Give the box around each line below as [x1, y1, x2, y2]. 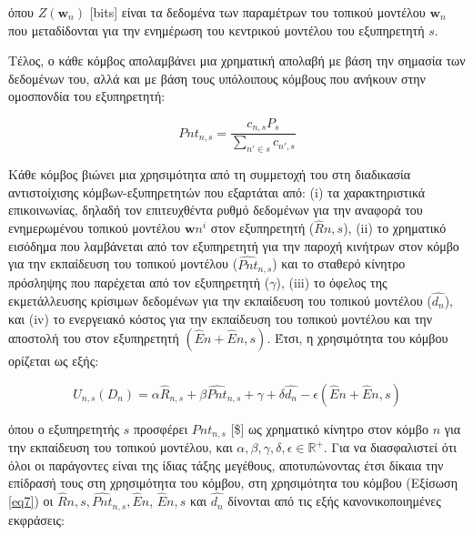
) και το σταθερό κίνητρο [272, 254, 406, 273]
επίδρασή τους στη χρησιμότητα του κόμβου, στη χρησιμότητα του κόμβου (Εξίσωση [8, 473, 458, 492]
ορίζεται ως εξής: [8, 351, 99, 370]
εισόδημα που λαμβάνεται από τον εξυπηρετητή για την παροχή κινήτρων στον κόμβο [8, 236, 459, 255]
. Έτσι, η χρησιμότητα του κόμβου [267, 328, 448, 348]
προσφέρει [133, 419, 188, 438]
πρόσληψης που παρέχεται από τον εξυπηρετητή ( [8, 273, 270, 292]
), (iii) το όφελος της [276, 273, 387, 292]
